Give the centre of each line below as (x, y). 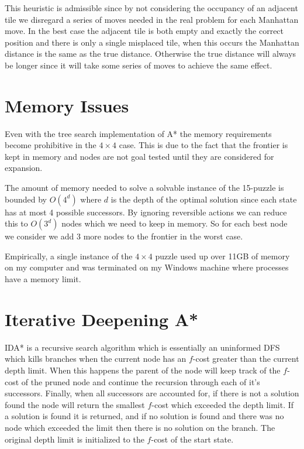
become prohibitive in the (51, 145)
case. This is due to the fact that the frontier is (203, 145)
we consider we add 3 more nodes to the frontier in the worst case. (124, 236)
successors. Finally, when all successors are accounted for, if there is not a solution (152, 393)
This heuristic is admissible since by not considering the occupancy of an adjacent (151, 8)
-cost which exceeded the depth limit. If (223, 404)
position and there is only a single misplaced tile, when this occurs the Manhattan (152, 42)
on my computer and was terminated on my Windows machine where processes (147, 267)
